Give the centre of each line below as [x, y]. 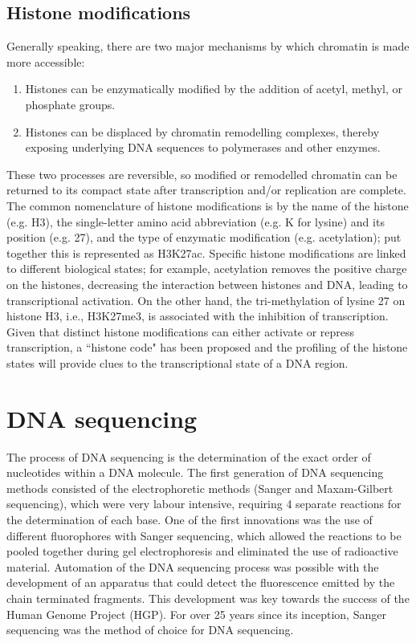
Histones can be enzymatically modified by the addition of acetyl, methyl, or [214, 89]
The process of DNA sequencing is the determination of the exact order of [189, 456]
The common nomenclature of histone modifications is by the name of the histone [208, 205]
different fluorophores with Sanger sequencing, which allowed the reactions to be [204, 535]
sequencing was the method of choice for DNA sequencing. [150, 630]
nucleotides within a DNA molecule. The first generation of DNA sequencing [195, 472]
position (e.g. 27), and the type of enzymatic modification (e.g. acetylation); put [204, 237]
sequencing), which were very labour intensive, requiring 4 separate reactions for [204, 504]
